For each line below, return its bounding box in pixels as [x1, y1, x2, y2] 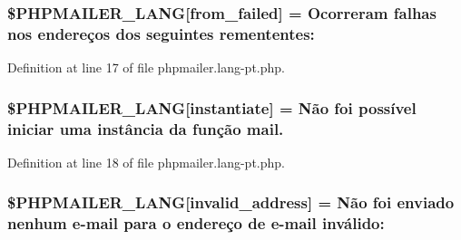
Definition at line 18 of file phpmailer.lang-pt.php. [7, 152, 285, 171]
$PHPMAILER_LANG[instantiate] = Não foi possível [7, 96, 417, 119]
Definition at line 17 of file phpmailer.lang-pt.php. [7, 58, 285, 77]
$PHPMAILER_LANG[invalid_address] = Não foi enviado [7, 191, 455, 214]
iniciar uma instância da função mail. [7, 117, 284, 139]
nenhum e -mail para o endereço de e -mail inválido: [7, 212, 385, 235]
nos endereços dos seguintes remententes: [7, 22, 315, 44]
